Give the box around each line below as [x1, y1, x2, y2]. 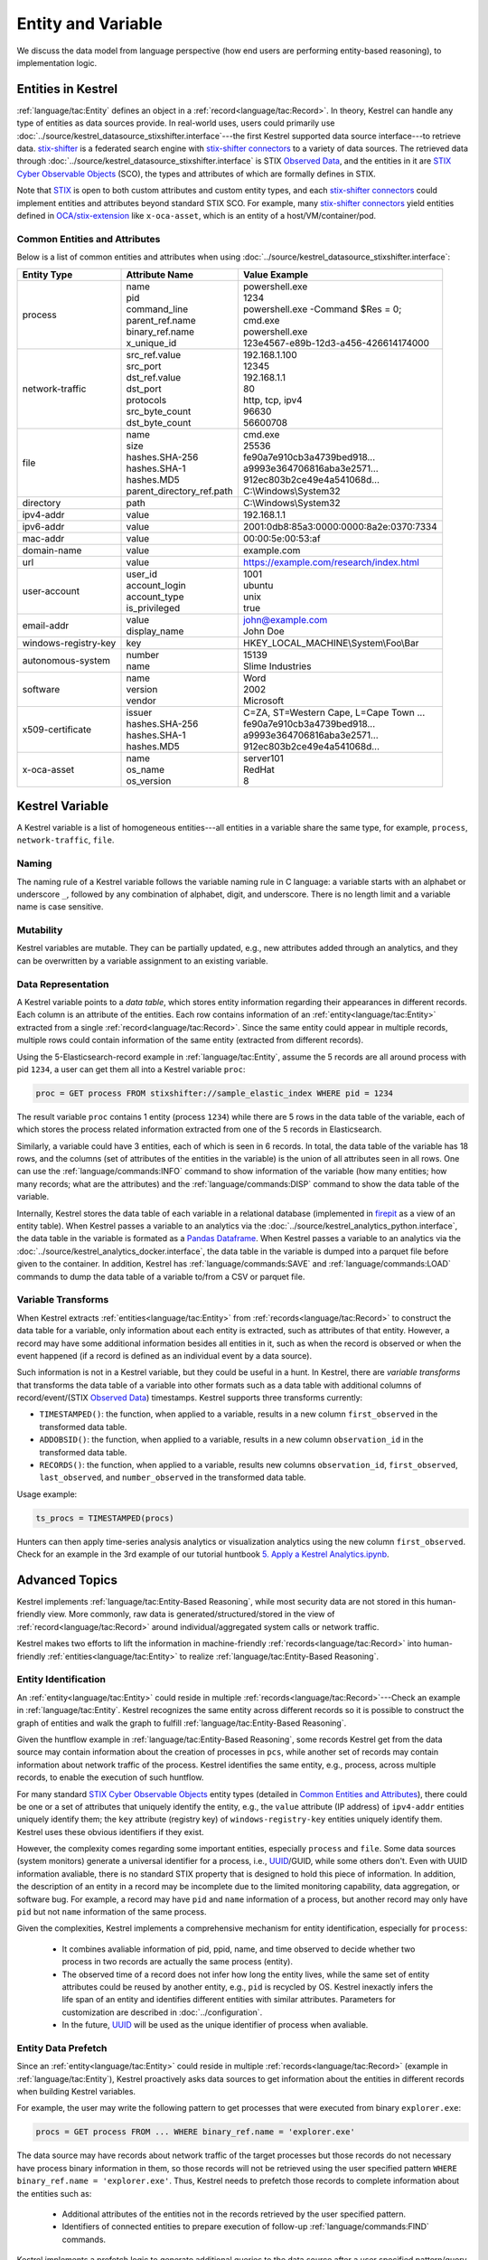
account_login [126, 579, 186, 591]
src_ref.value [126, 348, 181, 361]
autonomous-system [22, 654, 111, 666]
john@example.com [242, 613, 328, 626]
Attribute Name [126, 268, 194, 280]
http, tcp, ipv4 [242, 393, 303, 406]
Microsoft [242, 694, 285, 707]
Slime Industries [242, 660, 312, 673]
